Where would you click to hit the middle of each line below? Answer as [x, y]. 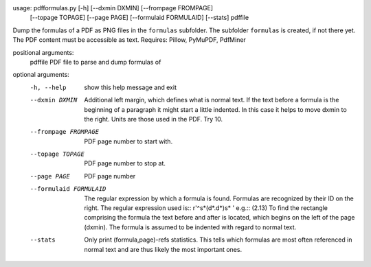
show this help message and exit [130, 87]
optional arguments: [41, 75]
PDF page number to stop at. [125, 163]
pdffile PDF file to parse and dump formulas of [95, 62]
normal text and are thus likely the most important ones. [163, 249]
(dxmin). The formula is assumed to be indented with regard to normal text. [190, 227]
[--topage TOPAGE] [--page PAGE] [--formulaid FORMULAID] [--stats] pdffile [139, 18]
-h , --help [48, 87]
